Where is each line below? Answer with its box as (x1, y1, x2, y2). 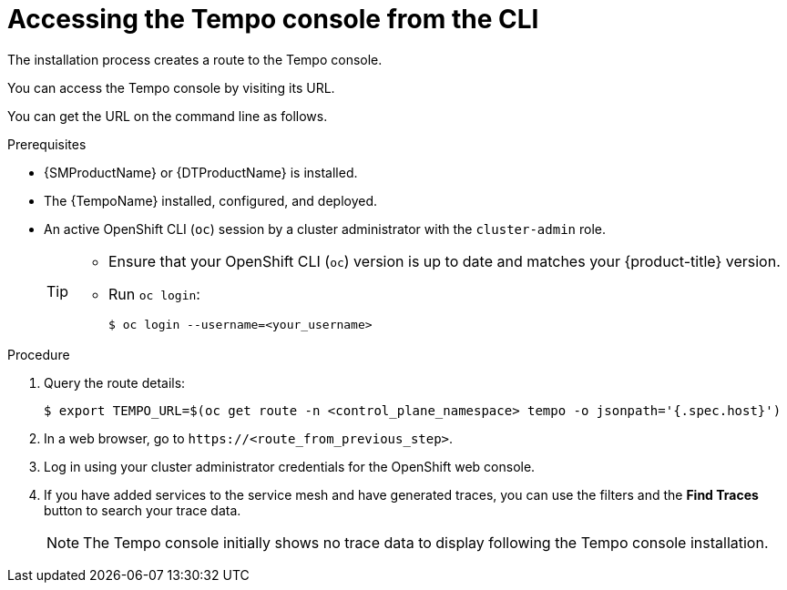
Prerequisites (7, 136, 87, 152)
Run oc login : (108, 284, 200, 303)
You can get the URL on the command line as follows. (7, 107, 328, 124)
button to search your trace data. (44, 502, 241, 518)
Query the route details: (44, 374, 186, 391)
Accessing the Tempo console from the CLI (7, 4, 539, 35)
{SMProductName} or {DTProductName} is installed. (44, 164, 358, 180)
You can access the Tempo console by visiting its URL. (7, 79, 335, 96)
